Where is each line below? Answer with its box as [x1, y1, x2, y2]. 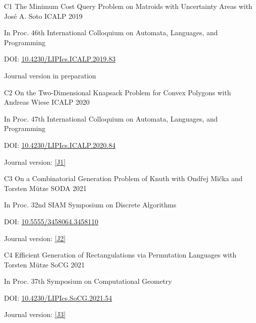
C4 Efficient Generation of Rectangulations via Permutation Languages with [4, 250, 237, 260]
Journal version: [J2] [4, 233, 66, 243]
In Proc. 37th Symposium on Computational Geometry [4, 276, 172, 286]
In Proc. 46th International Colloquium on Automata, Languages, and [4, 27, 218, 38]
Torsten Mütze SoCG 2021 [4, 259, 85, 269]
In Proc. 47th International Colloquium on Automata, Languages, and [4, 113, 218, 124]
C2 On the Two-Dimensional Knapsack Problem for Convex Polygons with [4, 87, 231, 97]
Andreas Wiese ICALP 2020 [4, 97, 90, 107]
